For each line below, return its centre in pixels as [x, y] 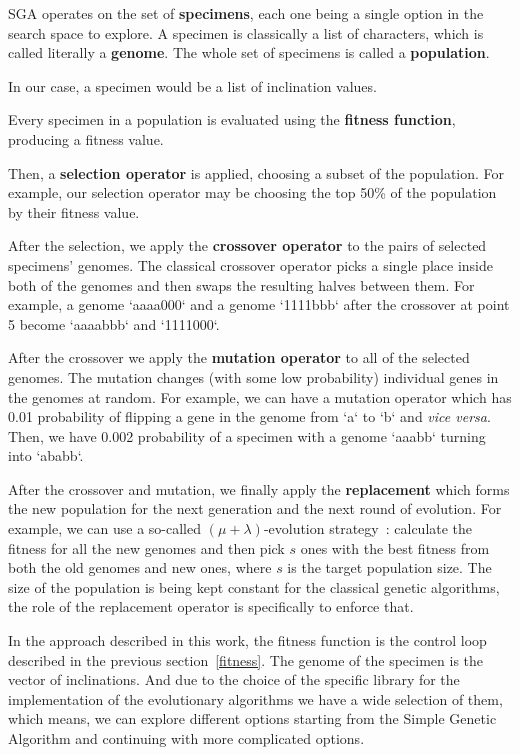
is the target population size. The [389, 567]
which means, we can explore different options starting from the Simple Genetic [252, 718]
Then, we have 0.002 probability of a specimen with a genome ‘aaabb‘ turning [247, 435]
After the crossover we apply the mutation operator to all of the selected [239, 357]
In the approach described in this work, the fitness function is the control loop [247, 640]
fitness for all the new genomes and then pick [146, 547]
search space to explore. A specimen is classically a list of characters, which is [246, 32]
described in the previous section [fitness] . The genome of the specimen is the [246, 659]
